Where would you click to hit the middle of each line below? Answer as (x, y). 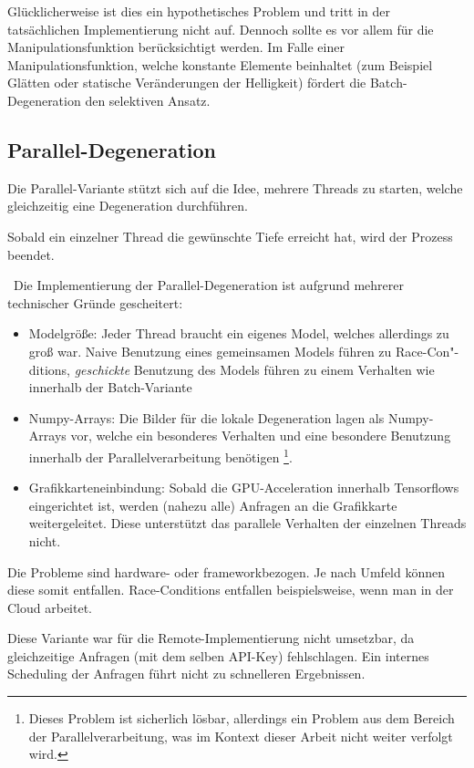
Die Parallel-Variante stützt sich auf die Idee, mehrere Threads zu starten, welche (235, 187)
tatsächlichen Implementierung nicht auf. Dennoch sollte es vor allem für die (221, 29)
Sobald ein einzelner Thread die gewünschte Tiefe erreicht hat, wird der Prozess (230, 236)
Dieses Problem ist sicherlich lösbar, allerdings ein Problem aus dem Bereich (242, 718)
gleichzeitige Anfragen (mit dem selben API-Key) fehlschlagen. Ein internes (218, 655)
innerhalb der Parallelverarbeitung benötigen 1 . (160, 455)
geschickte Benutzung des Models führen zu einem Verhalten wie (254, 369)
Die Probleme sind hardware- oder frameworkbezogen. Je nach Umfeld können (227, 571)
